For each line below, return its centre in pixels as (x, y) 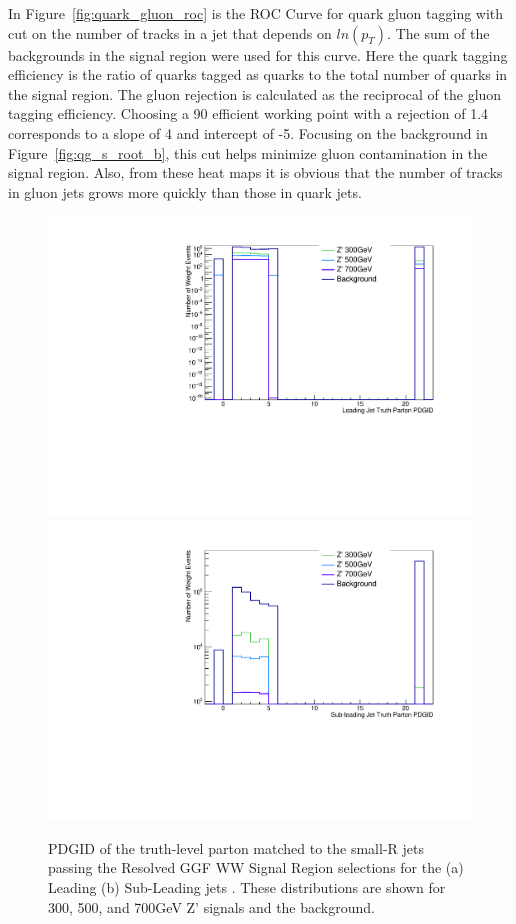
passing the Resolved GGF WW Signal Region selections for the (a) (256, 867)
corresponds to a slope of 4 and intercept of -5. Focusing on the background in (248, 132)
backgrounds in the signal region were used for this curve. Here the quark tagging (258, 54)
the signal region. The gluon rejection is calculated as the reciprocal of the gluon (255, 93)
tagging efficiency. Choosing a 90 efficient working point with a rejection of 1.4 (248, 113)
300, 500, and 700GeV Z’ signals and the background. (211, 906)
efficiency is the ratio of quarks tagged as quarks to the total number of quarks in (258, 74)
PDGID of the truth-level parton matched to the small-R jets (236, 847)
